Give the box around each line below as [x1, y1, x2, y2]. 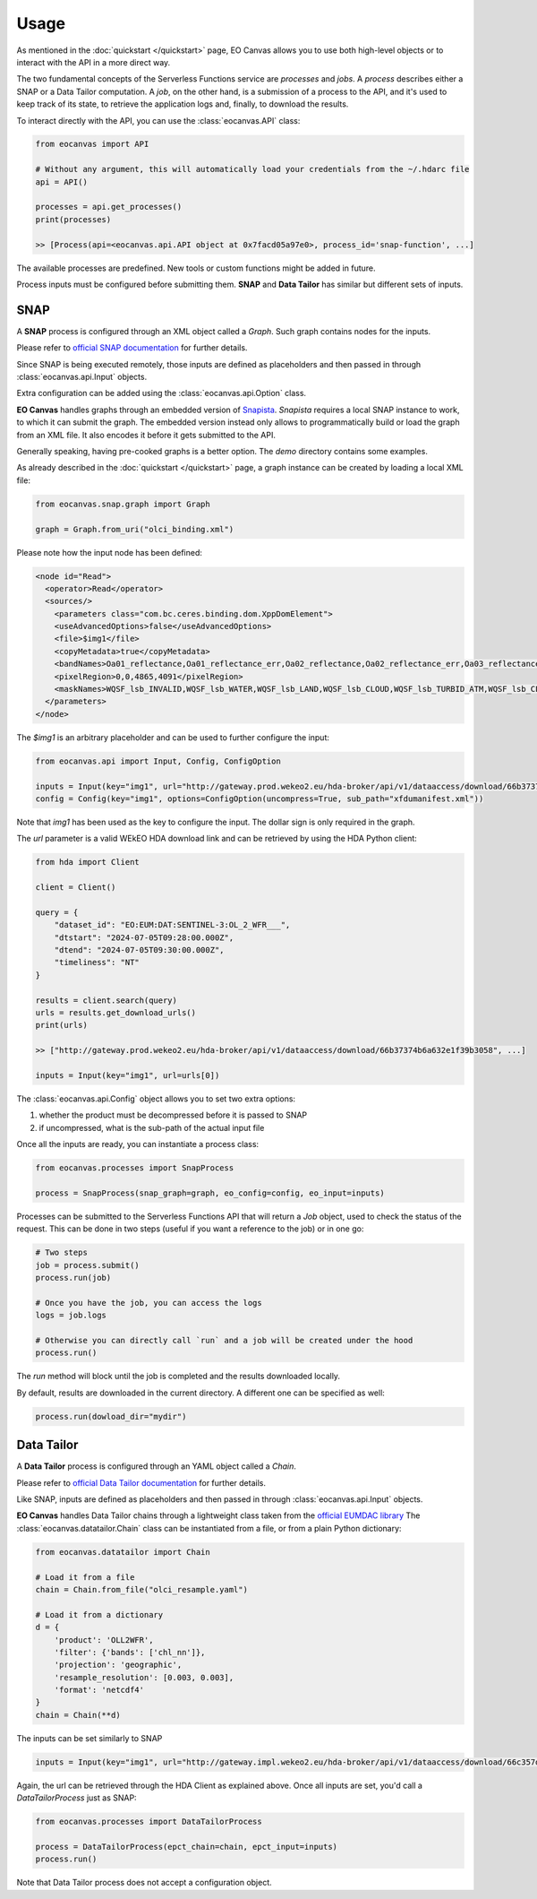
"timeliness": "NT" [54, 957, 141, 968]
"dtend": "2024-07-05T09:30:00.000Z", [54, 945, 225, 955]
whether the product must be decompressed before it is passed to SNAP [38, 1109, 308, 1120]
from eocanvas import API [35, 139, 149, 150]
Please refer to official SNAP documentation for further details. [16, 342, 248, 353]
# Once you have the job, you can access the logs [35, 1298, 263, 1308]
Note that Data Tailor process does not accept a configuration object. [16, 1877, 272, 1888]
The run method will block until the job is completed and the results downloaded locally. [16, 1371, 340, 1382]
